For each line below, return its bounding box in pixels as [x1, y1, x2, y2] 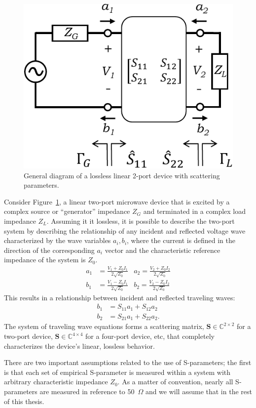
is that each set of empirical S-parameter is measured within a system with [4, 367, 231, 377]
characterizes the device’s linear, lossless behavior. [4, 340, 155, 351]
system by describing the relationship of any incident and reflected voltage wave [4, 225, 246, 236]
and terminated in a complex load [143, 206, 246, 216]
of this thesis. [4, 396, 44, 406]
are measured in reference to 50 [39, 386, 135, 396]
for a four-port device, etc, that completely [85, 331, 215, 341]
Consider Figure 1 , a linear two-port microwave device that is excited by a [4, 196, 230, 206]
